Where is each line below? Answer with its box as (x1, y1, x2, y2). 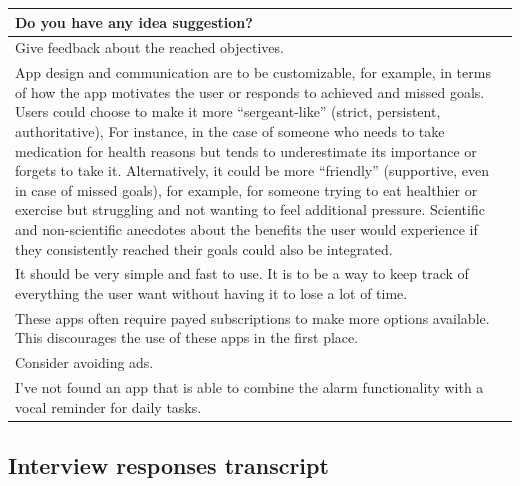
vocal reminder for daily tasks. (15, 396, 202, 417)
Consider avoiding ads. (15, 352, 154, 373)
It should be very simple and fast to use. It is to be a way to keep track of (15, 263, 469, 284)
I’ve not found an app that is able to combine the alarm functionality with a (15, 377, 484, 398)
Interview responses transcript (8, 450, 329, 481)
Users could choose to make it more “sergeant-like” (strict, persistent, (15, 101, 441, 122)
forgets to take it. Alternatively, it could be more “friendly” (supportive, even (15, 160, 490, 181)
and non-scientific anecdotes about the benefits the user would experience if (15, 218, 478, 239)
